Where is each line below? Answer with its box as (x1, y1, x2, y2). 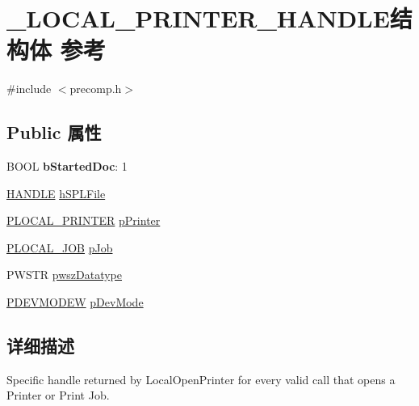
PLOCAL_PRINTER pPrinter (6, 212, 161, 229)
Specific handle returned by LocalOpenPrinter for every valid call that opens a (6, 370, 396, 387)
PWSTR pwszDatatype (6, 266, 123, 283)
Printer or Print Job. (6, 387, 110, 404)
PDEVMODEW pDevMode (6, 294, 144, 311)
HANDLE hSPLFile (6, 184, 106, 201)
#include (6, 80, 52, 97)
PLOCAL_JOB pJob (6, 239, 113, 256)
